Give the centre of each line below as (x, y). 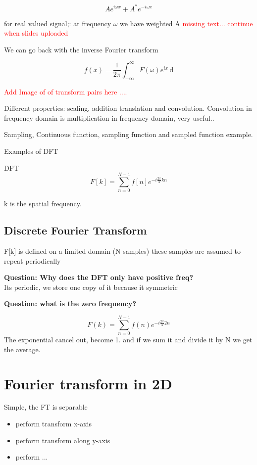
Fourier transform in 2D (88, 383)
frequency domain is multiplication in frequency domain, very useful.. (109, 117)
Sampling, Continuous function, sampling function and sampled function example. (128, 134)
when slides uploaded (36, 33)
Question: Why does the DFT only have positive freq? (99, 277)
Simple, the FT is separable (46, 407)
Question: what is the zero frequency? (70, 303)
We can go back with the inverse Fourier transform (81, 49)
